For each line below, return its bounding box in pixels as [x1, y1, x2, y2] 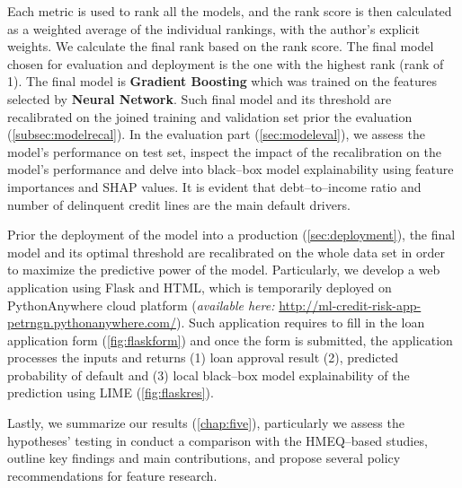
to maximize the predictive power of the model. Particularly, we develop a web [7, 260, 440, 279]
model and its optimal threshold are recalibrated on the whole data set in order [7, 242, 445, 261]
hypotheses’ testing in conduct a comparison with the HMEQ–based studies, [7, 431, 428, 449]
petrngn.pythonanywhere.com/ [7, 313, 176, 332]
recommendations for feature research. [7, 466, 218, 484]
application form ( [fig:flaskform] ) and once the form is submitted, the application [7, 330, 453, 349]
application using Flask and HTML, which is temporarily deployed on [7, 277, 392, 296]
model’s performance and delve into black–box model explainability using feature [7, 160, 454, 179]
